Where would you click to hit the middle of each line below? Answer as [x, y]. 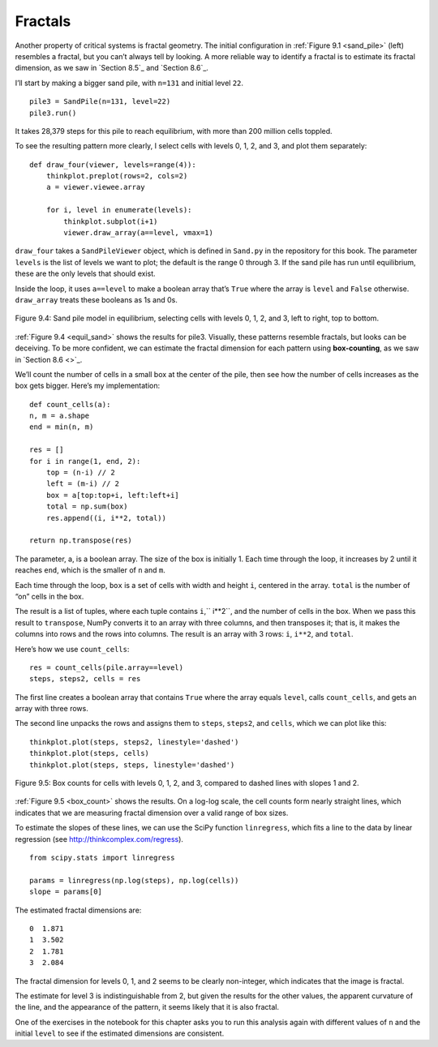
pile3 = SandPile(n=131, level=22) [100, 102]
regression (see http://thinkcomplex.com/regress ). [99, 839]
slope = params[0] [66, 892]
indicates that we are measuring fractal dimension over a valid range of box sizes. [152, 813]
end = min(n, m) [62, 427]
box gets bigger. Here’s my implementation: [88, 386]
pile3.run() [53, 113]
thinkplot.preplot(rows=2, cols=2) [117, 176]
